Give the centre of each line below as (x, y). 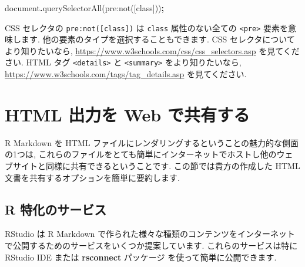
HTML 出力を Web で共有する (127, 114)
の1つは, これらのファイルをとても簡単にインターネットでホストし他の (141, 154)
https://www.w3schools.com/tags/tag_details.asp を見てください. (126, 74)
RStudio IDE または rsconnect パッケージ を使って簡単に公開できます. (141, 257)
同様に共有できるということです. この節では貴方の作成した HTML (173, 166)
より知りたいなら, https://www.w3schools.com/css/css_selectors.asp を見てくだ (152, 50)
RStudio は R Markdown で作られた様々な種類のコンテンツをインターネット (150, 234)
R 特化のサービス (56, 209)
